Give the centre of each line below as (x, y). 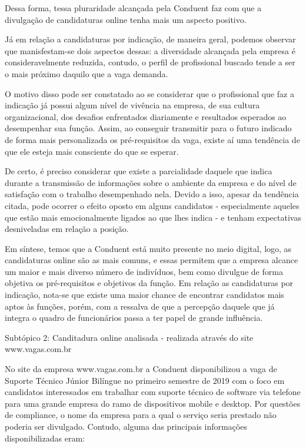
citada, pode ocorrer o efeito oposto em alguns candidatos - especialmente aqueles (152, 205)
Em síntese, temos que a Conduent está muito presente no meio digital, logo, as (148, 248)
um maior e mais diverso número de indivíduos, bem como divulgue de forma (144, 271)
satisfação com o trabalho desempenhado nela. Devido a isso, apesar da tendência (152, 194)
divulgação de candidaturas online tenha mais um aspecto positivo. (126, 19)
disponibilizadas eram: (45, 438)
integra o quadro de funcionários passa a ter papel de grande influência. (134, 318)
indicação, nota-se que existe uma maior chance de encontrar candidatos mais (144, 295)
